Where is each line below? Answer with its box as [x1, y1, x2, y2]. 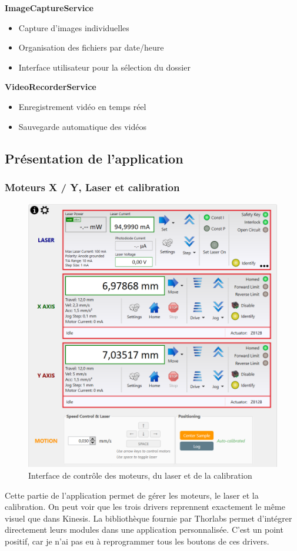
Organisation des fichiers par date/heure [18, 41, 164, 54]
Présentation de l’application [5, 149, 183, 167]
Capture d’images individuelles [18, 21, 129, 34]
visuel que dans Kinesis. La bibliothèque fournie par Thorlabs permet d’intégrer [5, 512, 292, 524]
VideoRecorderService [5, 81, 96, 93]
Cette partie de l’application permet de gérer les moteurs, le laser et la [5, 489, 259, 501]
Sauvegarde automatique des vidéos [18, 120, 146, 132]
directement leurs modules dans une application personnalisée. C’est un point [5, 523, 283, 536]
